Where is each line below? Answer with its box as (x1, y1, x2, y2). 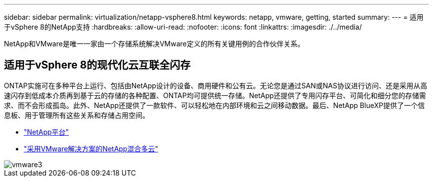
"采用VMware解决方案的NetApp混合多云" (24, 144, 158, 153)
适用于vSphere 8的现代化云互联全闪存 (4, 59, 191, 72)
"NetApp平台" (24, 127, 69, 136)
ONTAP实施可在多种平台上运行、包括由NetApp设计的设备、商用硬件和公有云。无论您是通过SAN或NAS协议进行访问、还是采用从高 (4, 81, 428, 90)
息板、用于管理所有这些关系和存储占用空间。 (4, 110, 149, 119)
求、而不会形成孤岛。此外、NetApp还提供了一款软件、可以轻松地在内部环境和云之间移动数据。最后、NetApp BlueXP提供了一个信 (4, 101, 425, 109)
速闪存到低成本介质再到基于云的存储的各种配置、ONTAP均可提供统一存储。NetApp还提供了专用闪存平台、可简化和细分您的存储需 (4, 91, 426, 100)
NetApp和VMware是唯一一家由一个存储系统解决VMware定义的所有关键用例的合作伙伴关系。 (4, 39, 304, 48)
